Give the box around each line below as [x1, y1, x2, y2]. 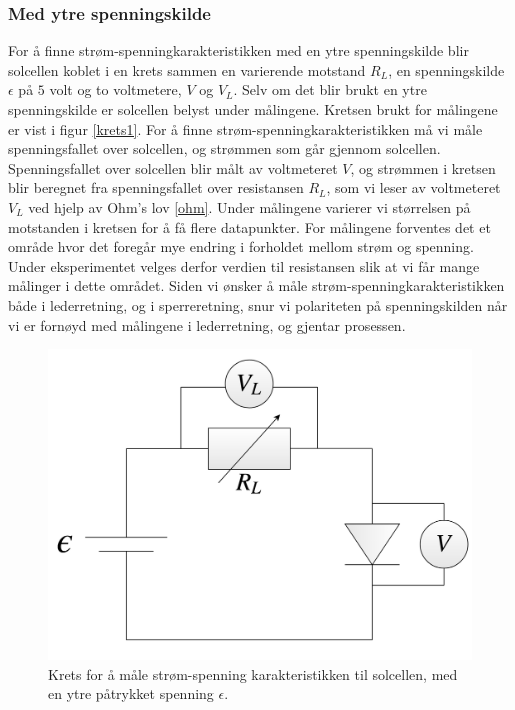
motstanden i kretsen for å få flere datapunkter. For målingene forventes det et [8, 216, 491, 237]
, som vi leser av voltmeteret [326, 177, 501, 198]
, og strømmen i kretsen [350, 157, 496, 178]
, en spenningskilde [388, 59, 505, 80]
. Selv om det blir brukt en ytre [233, 79, 427, 100]
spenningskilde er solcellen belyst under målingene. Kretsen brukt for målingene [8, 99, 498, 119]
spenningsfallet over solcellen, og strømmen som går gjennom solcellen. [8, 138, 441, 159]
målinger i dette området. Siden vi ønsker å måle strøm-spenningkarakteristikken [8, 275, 505, 296]
